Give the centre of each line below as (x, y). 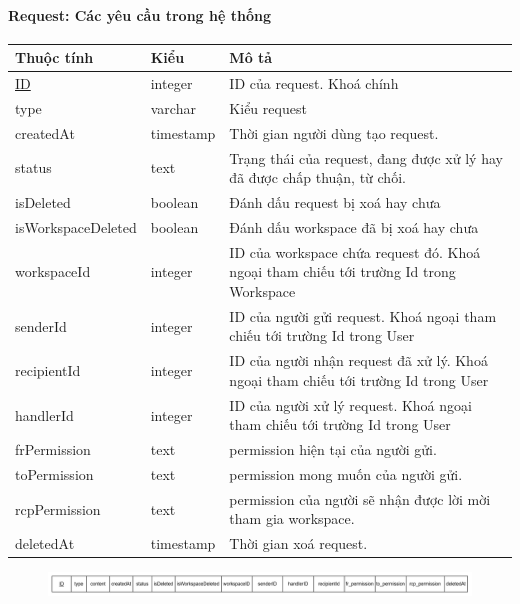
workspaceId (53, 271)
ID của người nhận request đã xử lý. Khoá (358, 360)
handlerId (44, 414)
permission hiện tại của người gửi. (333, 449)
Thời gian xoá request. (298, 543)
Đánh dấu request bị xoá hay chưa (335, 202)
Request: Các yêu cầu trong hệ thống (139, 14)
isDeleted (43, 202)
